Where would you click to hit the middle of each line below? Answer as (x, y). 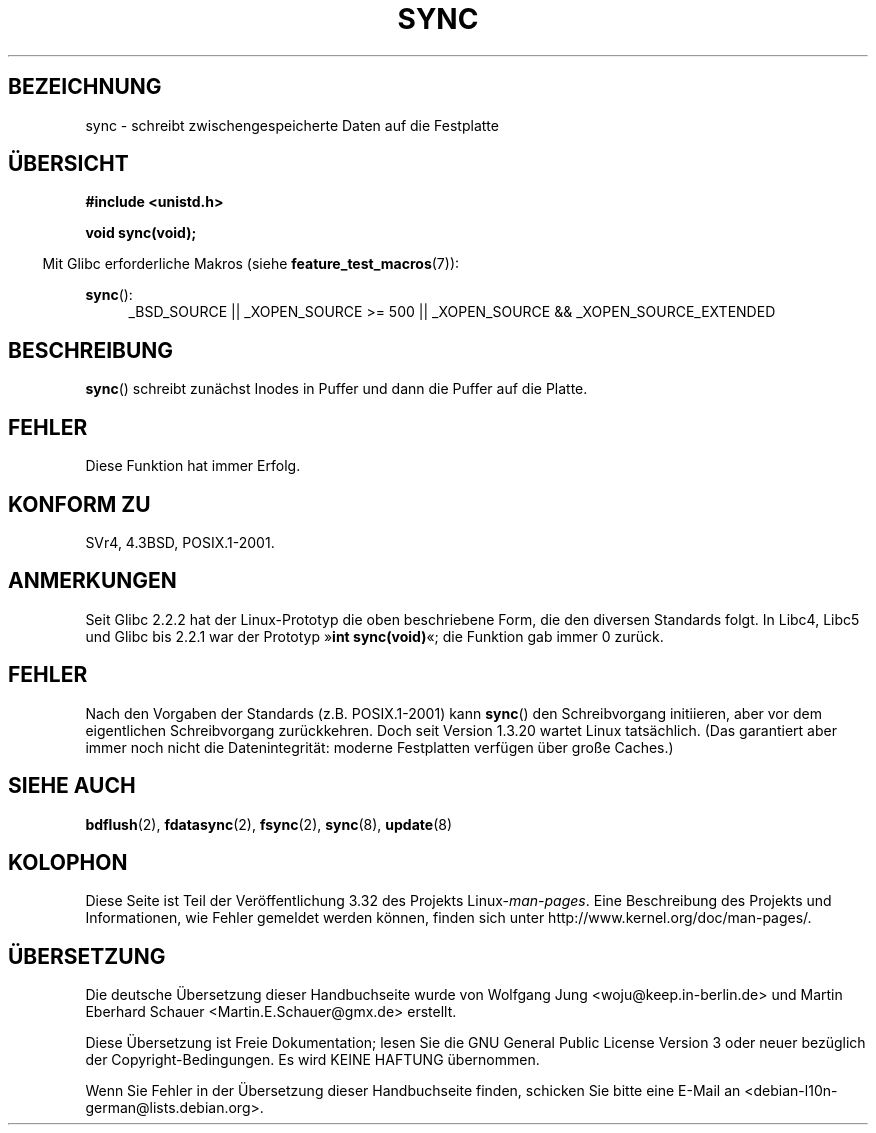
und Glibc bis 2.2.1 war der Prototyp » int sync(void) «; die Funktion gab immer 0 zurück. (374, 636)
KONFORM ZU (79, 504)
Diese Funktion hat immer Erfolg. (193, 466)
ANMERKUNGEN (92, 581)
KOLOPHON (68, 862)
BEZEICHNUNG (85, 87)
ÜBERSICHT (68, 164)
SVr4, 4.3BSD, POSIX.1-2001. (180, 542)
